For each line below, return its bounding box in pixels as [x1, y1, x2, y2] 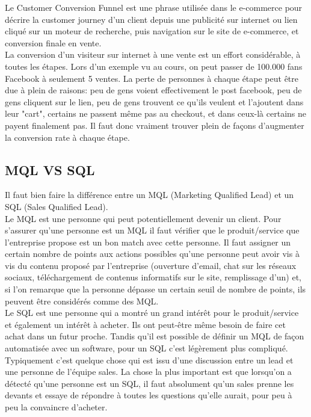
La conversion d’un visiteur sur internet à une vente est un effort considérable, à [5, 48, 301, 61]
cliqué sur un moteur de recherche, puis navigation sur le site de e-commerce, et [5, 25, 299, 37]
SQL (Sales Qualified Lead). [5, 200, 108, 212]
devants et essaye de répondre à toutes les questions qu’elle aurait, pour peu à [5, 389, 292, 401]
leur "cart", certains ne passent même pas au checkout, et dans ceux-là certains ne [5, 107, 307, 120]
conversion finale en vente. [5, 36, 102, 49]
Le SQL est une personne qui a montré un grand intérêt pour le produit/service [5, 306, 299, 319]
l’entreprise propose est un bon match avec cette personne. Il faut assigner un [5, 235, 291, 248]
